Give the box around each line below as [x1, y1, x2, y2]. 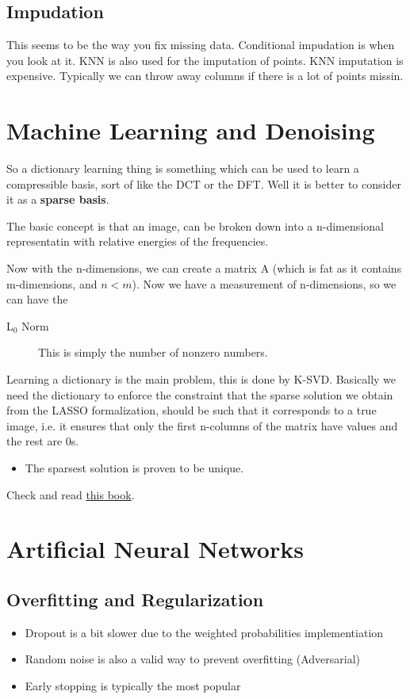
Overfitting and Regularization [6, 586, 264, 611]
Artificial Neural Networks [6, 533, 304, 565]
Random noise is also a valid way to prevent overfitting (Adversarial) [25, 651, 360, 667]
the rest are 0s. [6, 433, 79, 449]
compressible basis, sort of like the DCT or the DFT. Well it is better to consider [6, 175, 401, 192]
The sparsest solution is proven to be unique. [25, 460, 244, 476]
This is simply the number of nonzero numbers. [38, 344, 268, 361]
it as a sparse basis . [6, 191, 109, 208]
